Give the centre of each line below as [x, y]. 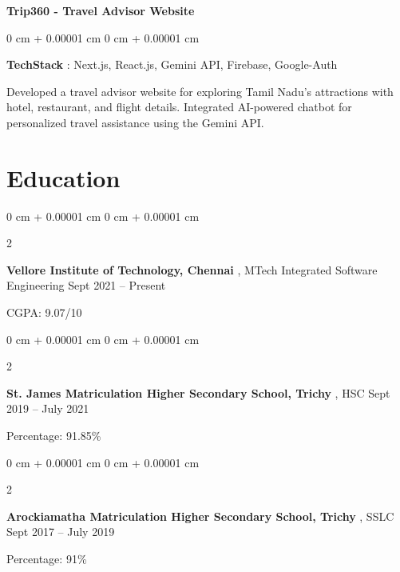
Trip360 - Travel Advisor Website [101, 10]
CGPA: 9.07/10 [44, 312]
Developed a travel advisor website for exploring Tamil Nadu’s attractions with [200, 91]
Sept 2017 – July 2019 [61, 532]
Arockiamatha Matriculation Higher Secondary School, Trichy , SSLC [200, 516]
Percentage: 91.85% [54, 436]
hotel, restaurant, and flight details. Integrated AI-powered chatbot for [179, 107]
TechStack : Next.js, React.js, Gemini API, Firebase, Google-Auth [172, 64]
